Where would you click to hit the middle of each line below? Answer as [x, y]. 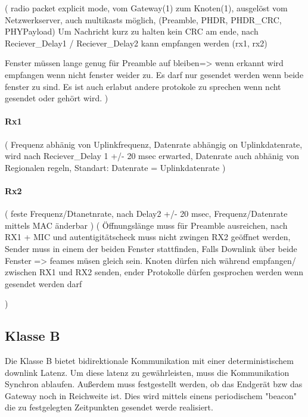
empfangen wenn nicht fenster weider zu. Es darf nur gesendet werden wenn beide [154, 74]
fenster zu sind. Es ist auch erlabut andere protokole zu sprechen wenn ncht [143, 86]
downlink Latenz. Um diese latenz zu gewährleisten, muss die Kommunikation [147, 372]
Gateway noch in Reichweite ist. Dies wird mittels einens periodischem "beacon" [151, 395]
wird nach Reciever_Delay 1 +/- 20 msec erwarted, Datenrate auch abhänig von [152, 156]
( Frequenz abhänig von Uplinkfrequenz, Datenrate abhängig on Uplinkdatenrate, [154, 144]
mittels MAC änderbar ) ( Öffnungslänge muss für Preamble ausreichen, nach [146, 225]
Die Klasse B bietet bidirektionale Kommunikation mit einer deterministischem [149, 361]
